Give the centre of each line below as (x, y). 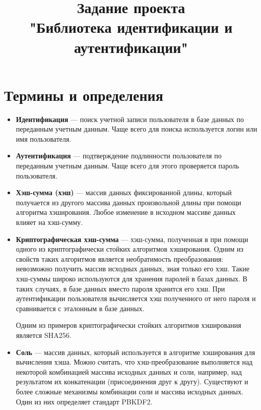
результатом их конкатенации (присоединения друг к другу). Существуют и (132, 382)
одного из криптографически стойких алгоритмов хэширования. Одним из (130, 249)
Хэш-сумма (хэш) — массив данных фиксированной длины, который (124, 192)
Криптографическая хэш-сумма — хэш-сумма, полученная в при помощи (132, 239)
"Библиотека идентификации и (131, 27)
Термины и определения (84, 95)
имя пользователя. (44, 138)
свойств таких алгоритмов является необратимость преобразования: (119, 258)
